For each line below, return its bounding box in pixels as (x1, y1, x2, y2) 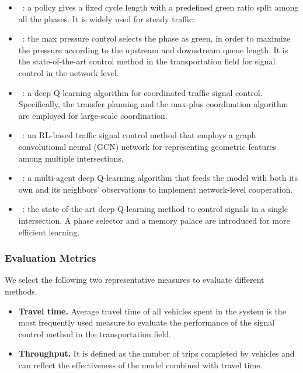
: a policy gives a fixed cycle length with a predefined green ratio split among (22, 1, 299, 13)
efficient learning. (18, 225, 80, 238)
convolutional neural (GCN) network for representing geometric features (18, 140, 277, 152)
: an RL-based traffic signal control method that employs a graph (22, 129, 256, 141)
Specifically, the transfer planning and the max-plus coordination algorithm (18, 98, 288, 110)
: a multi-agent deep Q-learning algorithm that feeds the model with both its (22, 172, 298, 184)
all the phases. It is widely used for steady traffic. (18, 12, 196, 25)
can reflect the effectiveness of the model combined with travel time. (18, 358, 263, 371)
